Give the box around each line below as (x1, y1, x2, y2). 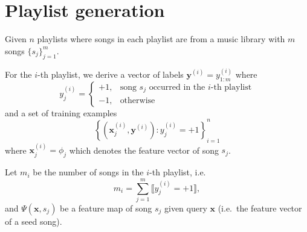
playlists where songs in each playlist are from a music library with (37, 33, 285, 45)
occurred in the (149, 83, 205, 92)
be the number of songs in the (33, 166, 144, 178)
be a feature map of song (60, 201, 152, 214)
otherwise (120, 96, 155, 105)
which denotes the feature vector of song (69, 143, 219, 156)
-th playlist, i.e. (149, 166, 206, 178)
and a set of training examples (5, 106, 117, 119)
